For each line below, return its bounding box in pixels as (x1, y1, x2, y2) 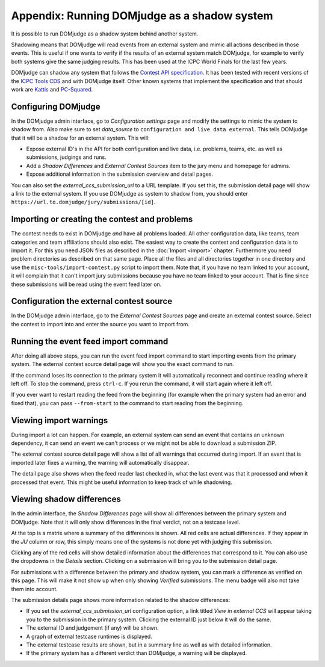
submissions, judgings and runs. (26, 154, 107, 161)
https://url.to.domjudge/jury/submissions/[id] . (11, 199, 156, 206)
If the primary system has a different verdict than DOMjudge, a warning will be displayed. (26, 650, 247, 657)
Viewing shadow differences (11, 494, 122, 504)
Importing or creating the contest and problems (11, 214, 193, 225)
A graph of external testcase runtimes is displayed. (26, 633, 153, 640)
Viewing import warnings (11, 415, 108, 426)
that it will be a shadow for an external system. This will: (11, 134, 150, 141)
